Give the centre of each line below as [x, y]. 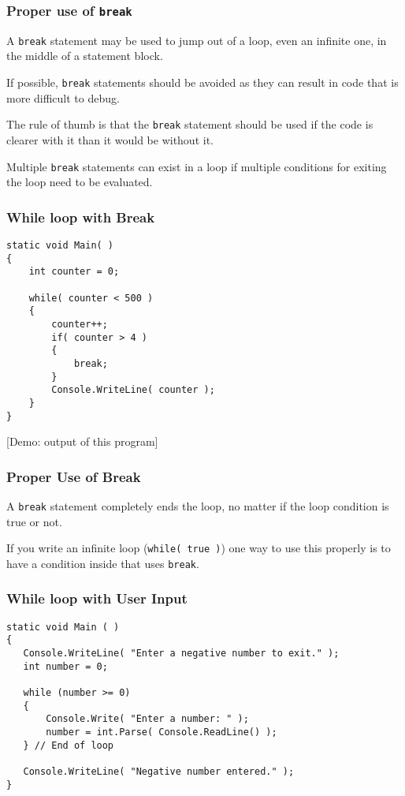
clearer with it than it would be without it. [110, 139]
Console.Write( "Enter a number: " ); [147, 719]
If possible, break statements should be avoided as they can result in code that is [202, 82]
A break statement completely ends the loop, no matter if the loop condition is [198, 506]
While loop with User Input [97, 598]
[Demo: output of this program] [82, 441]
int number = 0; [65, 666]
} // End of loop [69, 745]
